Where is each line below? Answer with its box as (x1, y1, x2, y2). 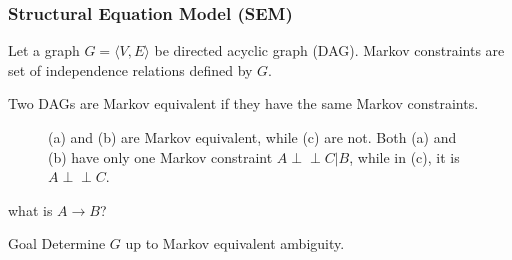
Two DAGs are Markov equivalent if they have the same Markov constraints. (8, 93, 479, 114)
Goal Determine (8, 233, 106, 254)
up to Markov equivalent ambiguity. (125, 233, 345, 254)
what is (8, 199, 53, 220)
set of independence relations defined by (8, 59, 253, 80)
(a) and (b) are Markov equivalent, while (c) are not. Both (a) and (48, 127, 457, 147)
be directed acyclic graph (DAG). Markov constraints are (154, 40, 505, 61)
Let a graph (8, 40, 80, 61)
